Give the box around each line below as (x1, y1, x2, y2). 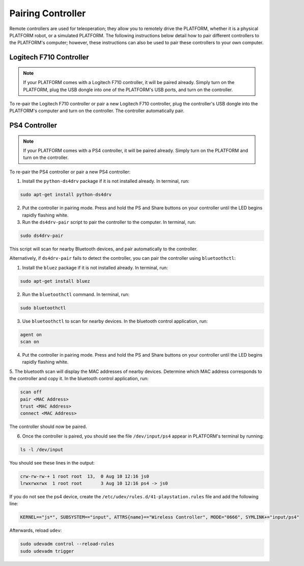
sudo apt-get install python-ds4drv (20, 192, 112, 198)
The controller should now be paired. (9, 423, 87, 430)
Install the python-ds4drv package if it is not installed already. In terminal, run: (22, 178, 189, 184)
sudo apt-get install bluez (20, 278, 90, 284)
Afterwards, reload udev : (9, 527, 62, 533)
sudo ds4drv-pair (20, 233, 64, 238)
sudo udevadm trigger (20, 548, 74, 554)
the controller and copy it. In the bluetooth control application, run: (9, 375, 149, 382)
